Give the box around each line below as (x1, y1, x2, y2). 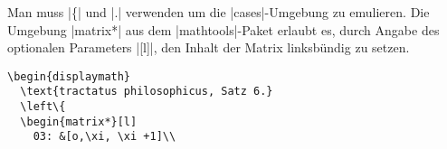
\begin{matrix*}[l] (20, 115, 138, 128)
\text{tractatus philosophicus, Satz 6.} (20, 85, 273, 98)
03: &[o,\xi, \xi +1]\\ (33, 130, 176, 144)
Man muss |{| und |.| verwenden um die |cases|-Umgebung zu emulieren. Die (7, 3, 430, 21)
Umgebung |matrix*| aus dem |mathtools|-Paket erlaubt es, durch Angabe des (7, 20, 440, 39)
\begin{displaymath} (7, 70, 131, 83)
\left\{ (20, 100, 66, 114)
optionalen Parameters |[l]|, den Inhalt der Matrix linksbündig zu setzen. (7, 38, 410, 57)
